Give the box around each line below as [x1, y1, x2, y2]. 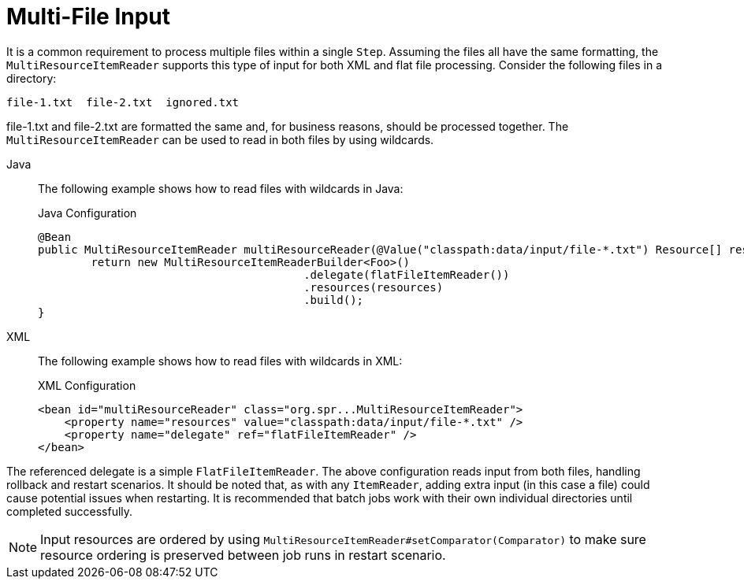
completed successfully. [6, 504, 133, 518]
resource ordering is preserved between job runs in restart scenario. [40, 546, 446, 563]
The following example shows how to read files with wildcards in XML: [38, 354, 403, 368]
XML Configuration [38, 378, 136, 392]
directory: [6, 71, 57, 85]
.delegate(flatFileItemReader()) [303, 268, 510, 281]
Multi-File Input [6, 3, 171, 30]
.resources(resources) [303, 280, 444, 294]
